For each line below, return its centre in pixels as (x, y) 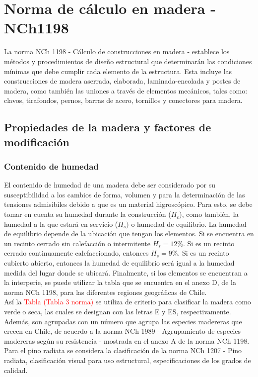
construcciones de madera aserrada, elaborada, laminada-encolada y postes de (122, 81)
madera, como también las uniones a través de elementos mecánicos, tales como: (126, 90)
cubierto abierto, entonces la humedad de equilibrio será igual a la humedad (119, 263)
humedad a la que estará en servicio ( (61, 224)
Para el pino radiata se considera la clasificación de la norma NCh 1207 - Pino (123, 350)
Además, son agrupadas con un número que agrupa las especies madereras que (123, 321)
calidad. (16, 370)
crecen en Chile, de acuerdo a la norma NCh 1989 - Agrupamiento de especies (123, 331)
